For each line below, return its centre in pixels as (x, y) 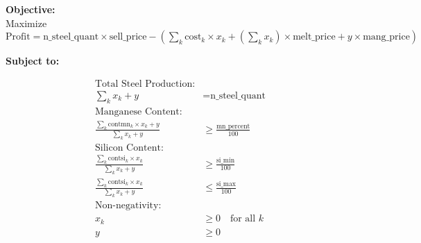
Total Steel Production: (145, 84)
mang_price (386, 37)
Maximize (26, 23)
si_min (225, 161)
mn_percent (233, 126)
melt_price (314, 37)
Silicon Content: (129, 148)
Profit (18, 37)
